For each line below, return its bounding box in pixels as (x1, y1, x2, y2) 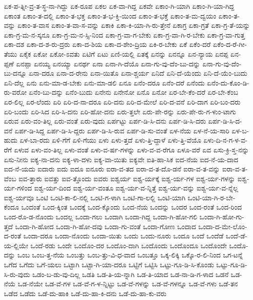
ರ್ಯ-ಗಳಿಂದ (4, 183, 32, 193)
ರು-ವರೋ (4, 87, 27, 97)
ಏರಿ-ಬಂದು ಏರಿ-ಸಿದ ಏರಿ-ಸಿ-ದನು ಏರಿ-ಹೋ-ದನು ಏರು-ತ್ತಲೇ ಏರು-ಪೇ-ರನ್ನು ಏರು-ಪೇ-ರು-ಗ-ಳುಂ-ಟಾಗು (4, 106, 236, 116)
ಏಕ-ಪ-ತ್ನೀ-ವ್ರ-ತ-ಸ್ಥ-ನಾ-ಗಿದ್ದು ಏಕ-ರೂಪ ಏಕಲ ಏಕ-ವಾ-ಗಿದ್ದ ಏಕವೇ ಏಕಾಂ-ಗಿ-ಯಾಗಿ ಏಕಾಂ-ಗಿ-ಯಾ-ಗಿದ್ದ (4, 1, 234, 11)
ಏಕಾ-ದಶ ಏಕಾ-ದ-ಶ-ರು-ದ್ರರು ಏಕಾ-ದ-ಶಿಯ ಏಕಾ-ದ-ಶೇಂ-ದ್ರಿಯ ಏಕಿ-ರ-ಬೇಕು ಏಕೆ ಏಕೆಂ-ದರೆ (4, 39, 211, 49)
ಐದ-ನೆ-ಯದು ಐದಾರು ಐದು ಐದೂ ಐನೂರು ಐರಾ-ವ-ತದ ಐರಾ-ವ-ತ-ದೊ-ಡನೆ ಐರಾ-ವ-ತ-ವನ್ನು (4, 164, 220, 174)
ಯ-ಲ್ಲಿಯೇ (4, 240, 28, 250)
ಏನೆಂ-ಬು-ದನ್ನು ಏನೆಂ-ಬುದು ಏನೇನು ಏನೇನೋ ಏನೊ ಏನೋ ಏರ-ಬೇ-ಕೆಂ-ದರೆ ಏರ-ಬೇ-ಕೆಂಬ (29, 87, 238, 97)
